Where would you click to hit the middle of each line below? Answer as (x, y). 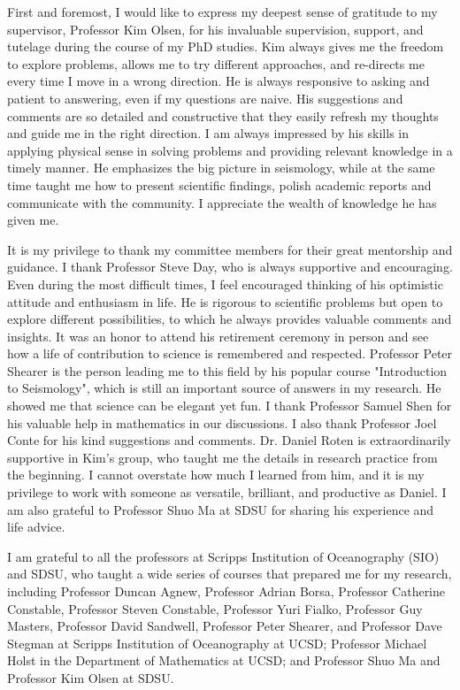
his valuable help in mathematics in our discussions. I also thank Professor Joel (222, 422)
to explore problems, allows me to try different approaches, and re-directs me (216, 63)
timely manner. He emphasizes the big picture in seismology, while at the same (221, 168)
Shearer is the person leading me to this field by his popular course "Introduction (227, 370)
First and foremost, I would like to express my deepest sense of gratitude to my (222, 11)
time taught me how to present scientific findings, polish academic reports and (219, 184)
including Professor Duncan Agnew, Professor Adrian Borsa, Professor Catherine (226, 591)
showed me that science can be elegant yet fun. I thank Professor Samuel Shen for (230, 406)
